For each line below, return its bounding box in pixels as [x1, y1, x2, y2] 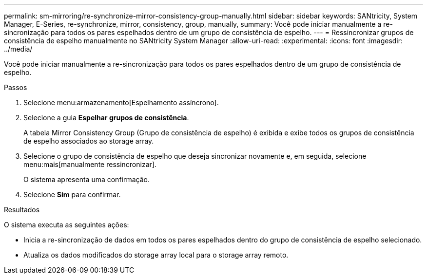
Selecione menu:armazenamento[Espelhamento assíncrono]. [23, 98, 219, 107]
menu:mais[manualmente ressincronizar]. [23, 160, 156, 168]
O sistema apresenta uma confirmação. [23, 175, 150, 184]
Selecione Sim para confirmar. [23, 190, 121, 199]
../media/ [4, 45, 33, 53]
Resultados [4, 205, 40, 214]
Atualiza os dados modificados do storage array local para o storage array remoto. [23, 251, 289, 259]
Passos [4, 83, 27, 92]
